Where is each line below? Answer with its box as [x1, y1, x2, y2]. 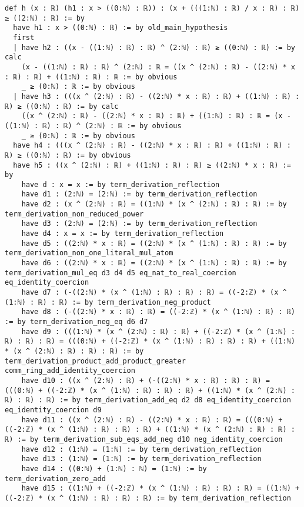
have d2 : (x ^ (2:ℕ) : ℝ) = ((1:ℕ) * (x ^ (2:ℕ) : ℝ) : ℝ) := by [21, 200, 287, 209]
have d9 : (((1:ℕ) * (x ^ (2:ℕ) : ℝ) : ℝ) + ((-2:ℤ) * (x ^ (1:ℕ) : [21, 327, 295, 336]
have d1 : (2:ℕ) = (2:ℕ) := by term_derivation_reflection [21, 190, 258, 199]
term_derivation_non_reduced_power [5, 209, 144, 218]
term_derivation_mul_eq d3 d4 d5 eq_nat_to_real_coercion [5, 268, 236, 277]
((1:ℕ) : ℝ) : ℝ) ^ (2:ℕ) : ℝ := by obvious [5, 121, 182, 130]
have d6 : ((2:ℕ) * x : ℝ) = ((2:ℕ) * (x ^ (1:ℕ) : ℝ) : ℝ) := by [21, 259, 287, 268]
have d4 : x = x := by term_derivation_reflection [21, 229, 224, 238]
